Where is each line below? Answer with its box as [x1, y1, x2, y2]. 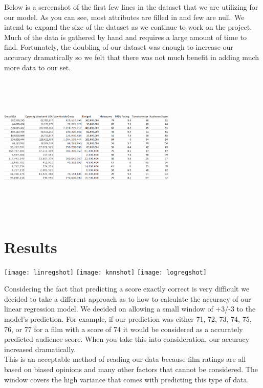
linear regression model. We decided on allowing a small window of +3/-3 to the [4, 303, 256, 314]
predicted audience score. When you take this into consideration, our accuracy [4, 334, 250, 344]
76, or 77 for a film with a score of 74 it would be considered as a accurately [4, 323, 243, 334]
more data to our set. [4, 62, 71, 72]
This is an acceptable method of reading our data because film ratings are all [4, 354, 246, 364]
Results [4, 236, 57, 257]
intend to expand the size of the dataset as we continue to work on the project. [4, 22, 252, 32]
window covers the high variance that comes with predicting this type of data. [4, 374, 249, 384]
